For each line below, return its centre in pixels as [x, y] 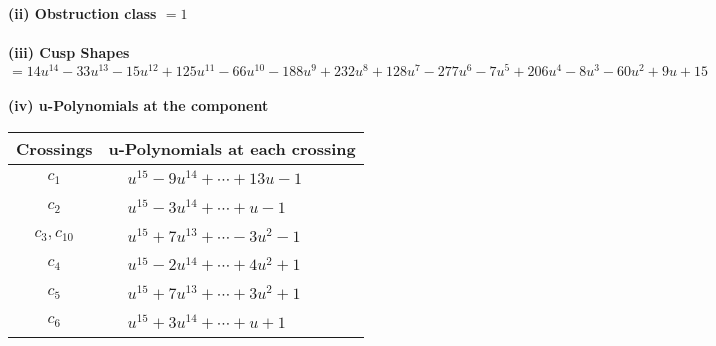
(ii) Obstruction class [82, 13]
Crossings [54, 149]
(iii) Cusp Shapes [69, 52]
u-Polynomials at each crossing [232, 149]
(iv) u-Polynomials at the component [138, 105]
